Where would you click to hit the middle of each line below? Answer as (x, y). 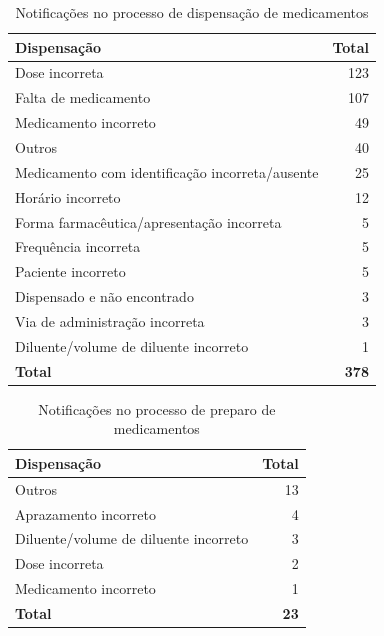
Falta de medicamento (83, 97)
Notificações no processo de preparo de (157, 408)
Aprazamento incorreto (85, 513)
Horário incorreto (68, 196)
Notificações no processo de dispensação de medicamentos (192, 12)
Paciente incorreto (70, 271)
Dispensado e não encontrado (104, 296)
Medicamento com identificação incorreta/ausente (167, 171)
